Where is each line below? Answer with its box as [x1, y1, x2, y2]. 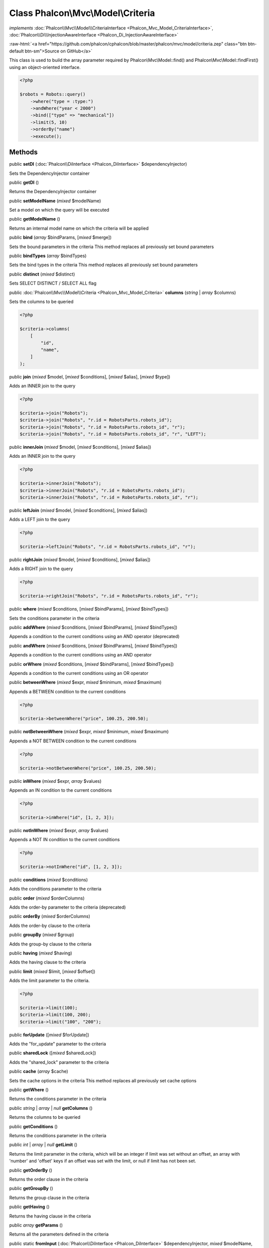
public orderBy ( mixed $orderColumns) [9, 914, 91, 920]
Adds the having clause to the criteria [9, 959, 86, 965]
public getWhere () [9, 1087, 49, 1093]
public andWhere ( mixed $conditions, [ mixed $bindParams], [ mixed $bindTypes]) [9, 642, 178, 648]
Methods [9, 148, 38, 157]
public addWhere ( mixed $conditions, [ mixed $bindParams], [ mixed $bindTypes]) [9, 624, 178, 630]
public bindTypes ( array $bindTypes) [9, 253, 87, 259]
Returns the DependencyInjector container [9, 189, 97, 195]
